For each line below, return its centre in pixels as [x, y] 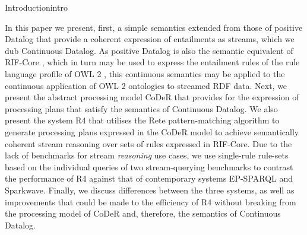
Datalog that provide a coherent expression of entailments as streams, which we [150, 39]
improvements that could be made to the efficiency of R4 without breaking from [151, 201]
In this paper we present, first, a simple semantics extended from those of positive [154, 27]
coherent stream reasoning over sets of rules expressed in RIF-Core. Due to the [148, 143]
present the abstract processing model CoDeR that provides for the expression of [152, 97]
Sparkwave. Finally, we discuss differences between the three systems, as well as [150, 190]
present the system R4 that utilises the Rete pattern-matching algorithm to [142, 120]
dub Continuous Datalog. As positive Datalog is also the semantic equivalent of [149, 50]
